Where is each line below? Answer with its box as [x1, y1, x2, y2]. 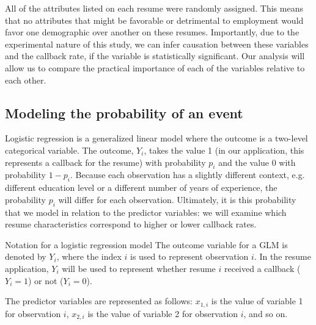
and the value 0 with [218, 155, 296, 168]
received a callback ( [224, 262, 301, 274]
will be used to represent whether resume [62, 262, 216, 274]
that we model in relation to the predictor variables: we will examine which [5, 205, 287, 218]
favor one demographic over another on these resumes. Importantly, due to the [5, 26, 299, 38]
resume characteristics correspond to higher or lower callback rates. [5, 218, 257, 230]
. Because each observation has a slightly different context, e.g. [70, 168, 305, 181]
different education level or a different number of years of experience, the [5, 181, 277, 194]
